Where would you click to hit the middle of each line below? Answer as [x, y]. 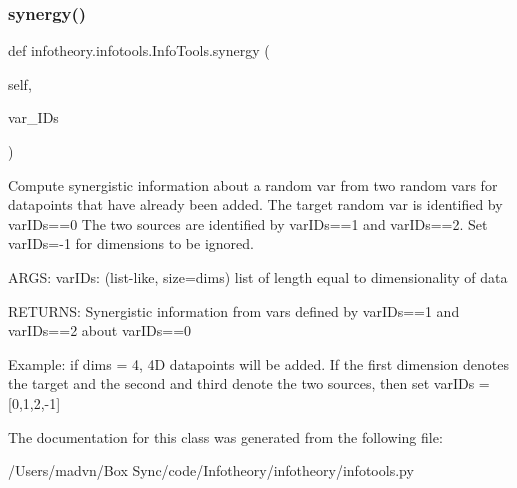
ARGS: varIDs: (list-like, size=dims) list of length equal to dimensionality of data [258, 276]
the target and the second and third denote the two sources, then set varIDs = [249, 383]
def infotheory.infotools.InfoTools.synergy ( [139, 50]
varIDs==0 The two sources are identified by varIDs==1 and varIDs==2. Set [248, 223]
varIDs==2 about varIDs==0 [100, 330]
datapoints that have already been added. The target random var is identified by [255, 204]
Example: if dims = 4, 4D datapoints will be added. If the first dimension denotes [258, 363]
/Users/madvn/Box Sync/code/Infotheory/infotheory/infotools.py [211, 470]
